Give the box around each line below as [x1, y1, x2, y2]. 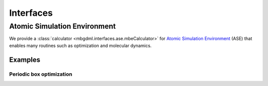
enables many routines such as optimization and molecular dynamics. [9, 43, 152, 48]
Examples [9, 55, 41, 64]
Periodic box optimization [9, 71, 72, 78]
